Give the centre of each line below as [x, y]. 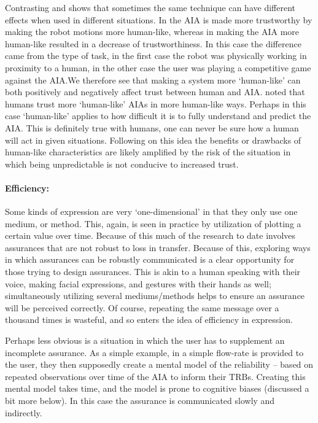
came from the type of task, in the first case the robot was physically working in [156, 56]
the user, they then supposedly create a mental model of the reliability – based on [159, 364]
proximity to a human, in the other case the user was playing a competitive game [158, 67]
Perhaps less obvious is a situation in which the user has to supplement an [145, 340]
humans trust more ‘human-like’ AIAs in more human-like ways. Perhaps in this [156, 103]
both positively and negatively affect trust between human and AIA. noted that [155, 92]
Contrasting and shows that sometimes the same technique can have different [150, 7]
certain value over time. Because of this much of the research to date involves [150, 235]
